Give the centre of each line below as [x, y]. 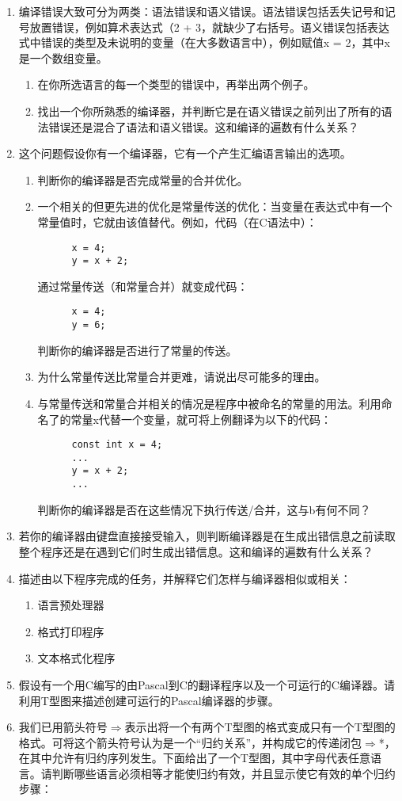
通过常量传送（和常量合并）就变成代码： [143, 286]
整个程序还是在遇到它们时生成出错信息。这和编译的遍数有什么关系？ [196, 551]
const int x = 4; [117, 445]
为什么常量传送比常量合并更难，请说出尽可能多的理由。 [182, 377]
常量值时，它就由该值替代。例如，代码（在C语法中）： [177, 221]
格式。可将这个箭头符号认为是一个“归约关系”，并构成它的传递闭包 [190, 742]
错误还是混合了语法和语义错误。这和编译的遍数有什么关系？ [204, 126]
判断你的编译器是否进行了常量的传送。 [137, 350]
